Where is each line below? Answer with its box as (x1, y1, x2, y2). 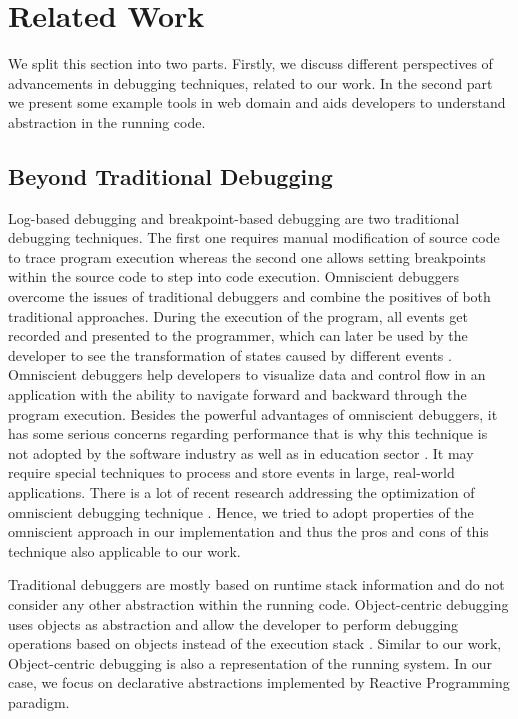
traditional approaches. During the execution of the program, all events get (8, 305, 468, 326)
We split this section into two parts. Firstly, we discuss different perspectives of (8, 53, 493, 74)
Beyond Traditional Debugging (8, 160, 333, 191)
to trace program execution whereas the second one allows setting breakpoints (8, 246, 486, 267)
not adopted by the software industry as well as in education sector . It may (8, 442, 474, 463)
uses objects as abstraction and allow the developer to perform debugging (8, 613, 459, 634)
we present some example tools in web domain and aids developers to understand (8, 92, 506, 113)
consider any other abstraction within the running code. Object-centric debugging (8, 593, 509, 614)
